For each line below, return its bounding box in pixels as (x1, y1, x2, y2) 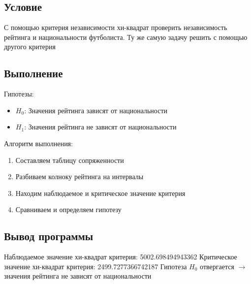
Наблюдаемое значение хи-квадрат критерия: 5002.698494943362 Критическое (4, 252, 237, 262)
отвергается (200, 261, 234, 271)
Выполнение (4, 65, 63, 81)
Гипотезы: (4, 89, 34, 99)
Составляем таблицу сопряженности (15, 155, 124, 165)
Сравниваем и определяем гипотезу (15, 204, 122, 215)
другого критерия (4, 41, 56, 52)
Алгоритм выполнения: (4, 138, 73, 148)
